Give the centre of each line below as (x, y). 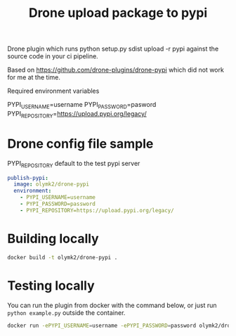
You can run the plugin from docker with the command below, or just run (112, 305)
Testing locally (51, 285)
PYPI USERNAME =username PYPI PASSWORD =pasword (82, 105)
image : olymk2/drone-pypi (52, 184)
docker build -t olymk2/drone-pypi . (63, 257)
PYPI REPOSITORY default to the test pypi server (74, 164)
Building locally (53, 239)
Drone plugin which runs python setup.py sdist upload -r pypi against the (113, 49)
